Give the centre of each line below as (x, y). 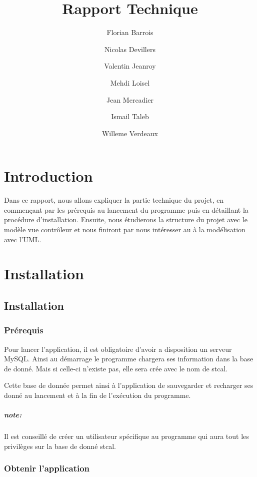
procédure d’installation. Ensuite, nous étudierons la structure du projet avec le (126, 219)
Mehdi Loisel (130, 82)
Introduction (48, 176)
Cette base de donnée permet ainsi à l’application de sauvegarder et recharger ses (129, 385)
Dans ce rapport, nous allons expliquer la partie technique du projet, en (114, 200)
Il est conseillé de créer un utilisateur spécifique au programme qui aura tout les (126, 436)
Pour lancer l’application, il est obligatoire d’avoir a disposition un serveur (118, 349)
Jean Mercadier (130, 99)
